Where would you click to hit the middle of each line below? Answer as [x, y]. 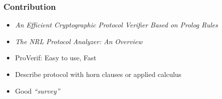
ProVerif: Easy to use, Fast [56, 58]
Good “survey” [37, 90]
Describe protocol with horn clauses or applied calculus [98, 74]
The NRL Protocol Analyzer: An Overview [79, 41]
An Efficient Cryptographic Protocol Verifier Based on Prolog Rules [116, 25]
